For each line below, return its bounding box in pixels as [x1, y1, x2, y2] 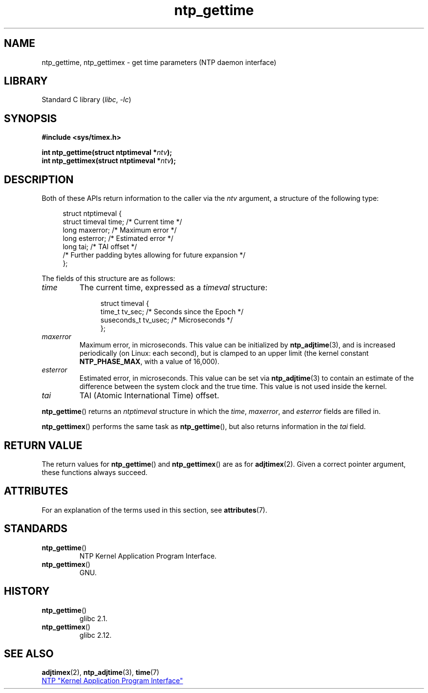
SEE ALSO [4, 647, 54, 660]
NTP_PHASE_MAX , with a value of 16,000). [79, 357, 220, 366]
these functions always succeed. [42, 468, 148, 476]
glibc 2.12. [79, 630, 112, 639]
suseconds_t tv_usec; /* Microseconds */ [100, 316, 233, 325]
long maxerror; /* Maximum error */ [63, 226, 177, 235]
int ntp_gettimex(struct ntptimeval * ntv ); [42, 156, 176, 165]
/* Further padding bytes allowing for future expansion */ [63, 251, 246, 260]
